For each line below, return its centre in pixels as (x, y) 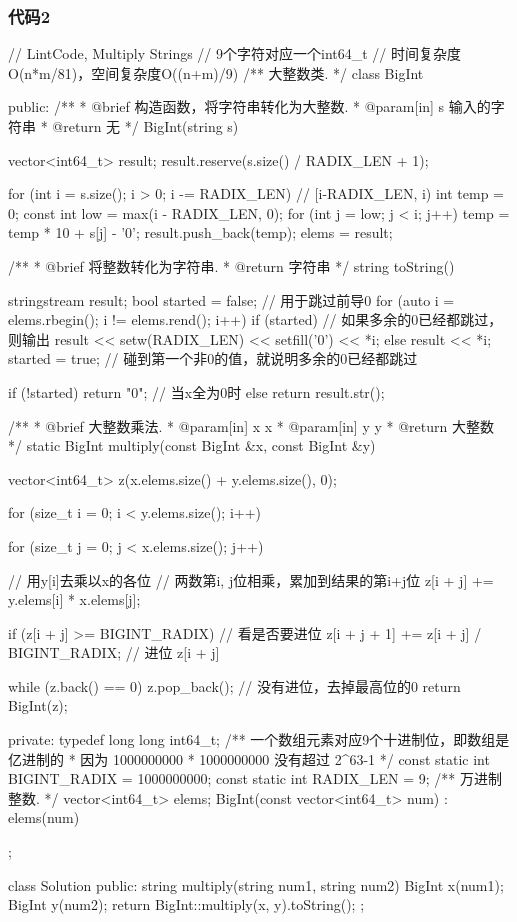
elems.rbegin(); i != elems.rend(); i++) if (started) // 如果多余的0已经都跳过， (255, 319)
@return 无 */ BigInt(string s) (145, 126)
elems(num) (44, 817)
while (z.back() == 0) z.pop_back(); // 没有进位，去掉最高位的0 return (234, 685)
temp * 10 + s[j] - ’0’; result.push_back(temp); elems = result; (200, 232)
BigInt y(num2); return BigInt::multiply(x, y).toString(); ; (186, 904)
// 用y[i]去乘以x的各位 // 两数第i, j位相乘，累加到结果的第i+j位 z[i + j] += (251, 579)
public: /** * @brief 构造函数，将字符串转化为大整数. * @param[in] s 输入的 (249, 106)
